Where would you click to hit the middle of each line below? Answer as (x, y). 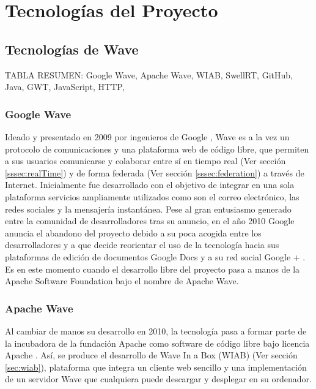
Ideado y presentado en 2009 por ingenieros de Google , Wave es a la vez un (147, 136)
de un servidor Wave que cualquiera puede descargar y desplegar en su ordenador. (158, 379)
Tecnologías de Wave (72, 49)
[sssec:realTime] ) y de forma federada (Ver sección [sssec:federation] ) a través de (155, 172)
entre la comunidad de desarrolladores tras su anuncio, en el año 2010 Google (150, 221)
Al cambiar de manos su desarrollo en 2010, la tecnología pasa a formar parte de (156, 330)
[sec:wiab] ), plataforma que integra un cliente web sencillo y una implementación (156, 367)
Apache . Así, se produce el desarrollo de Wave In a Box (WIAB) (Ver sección (151, 355)
